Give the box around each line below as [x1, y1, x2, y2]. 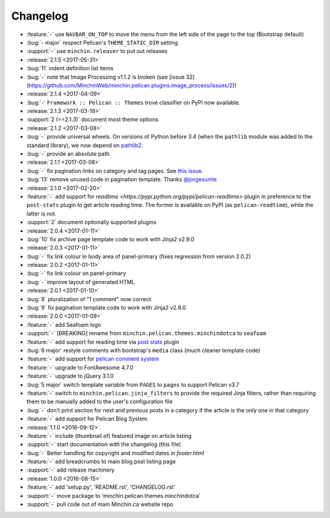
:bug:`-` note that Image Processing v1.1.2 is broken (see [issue [26, 73, 185, 81]
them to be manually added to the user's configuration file [26, 398, 173, 406]
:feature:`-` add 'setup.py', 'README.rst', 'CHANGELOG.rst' [26, 483, 175, 491]
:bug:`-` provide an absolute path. [26, 150, 111, 158]
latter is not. [26, 210, 57, 217]
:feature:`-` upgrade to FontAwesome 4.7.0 [26, 363, 134, 371]
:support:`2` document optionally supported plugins [26, 219, 157, 226]
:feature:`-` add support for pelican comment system [26, 355, 159, 363]
